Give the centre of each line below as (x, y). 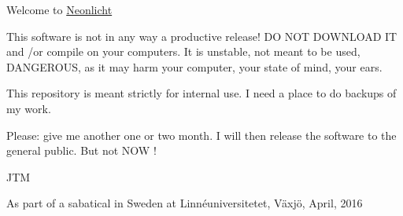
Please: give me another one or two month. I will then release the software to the (201, 135)
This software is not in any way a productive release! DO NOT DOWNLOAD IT (202, 36)
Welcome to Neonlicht (59, 9)
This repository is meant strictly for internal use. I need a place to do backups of (201, 93)
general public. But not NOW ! (81, 150)
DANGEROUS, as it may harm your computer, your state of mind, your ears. (194, 66)
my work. (29, 108)
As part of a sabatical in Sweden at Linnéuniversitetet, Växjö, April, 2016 (185, 203)
